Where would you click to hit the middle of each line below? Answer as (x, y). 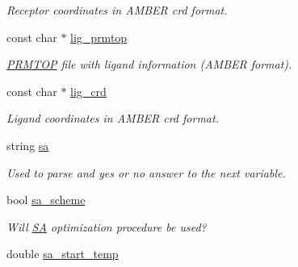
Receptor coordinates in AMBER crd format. (117, 10)
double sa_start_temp (63, 254)
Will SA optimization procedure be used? (107, 226)
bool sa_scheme (46, 200)
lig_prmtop (99, 37)
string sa (28, 145)
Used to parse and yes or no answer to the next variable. (146, 172)
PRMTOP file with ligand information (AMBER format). (149, 64)
